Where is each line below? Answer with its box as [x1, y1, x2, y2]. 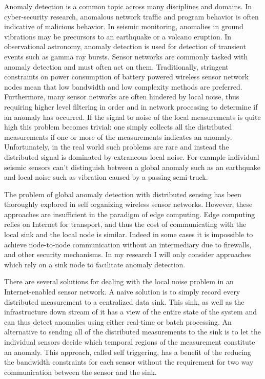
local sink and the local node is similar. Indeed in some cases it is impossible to [4, 229, 253, 240]
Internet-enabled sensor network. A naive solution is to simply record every [4, 286, 240, 297]
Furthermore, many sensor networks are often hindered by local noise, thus [4, 91, 239, 102]
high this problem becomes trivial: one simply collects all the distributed [4, 121, 232, 132]
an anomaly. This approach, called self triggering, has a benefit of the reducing [4, 346, 251, 357]
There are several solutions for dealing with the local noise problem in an [4, 276, 234, 287]
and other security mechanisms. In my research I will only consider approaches [4, 249, 251, 260]
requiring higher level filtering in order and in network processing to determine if [4, 101, 258, 112]
